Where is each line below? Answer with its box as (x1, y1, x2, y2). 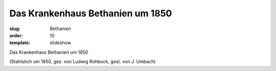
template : (9, 40, 31, 46)
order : (9, 32, 23, 38)
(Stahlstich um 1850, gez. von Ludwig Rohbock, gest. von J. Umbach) (9, 59, 156, 65)
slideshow (50, 40, 72, 46)
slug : (9, 26, 20, 32)
